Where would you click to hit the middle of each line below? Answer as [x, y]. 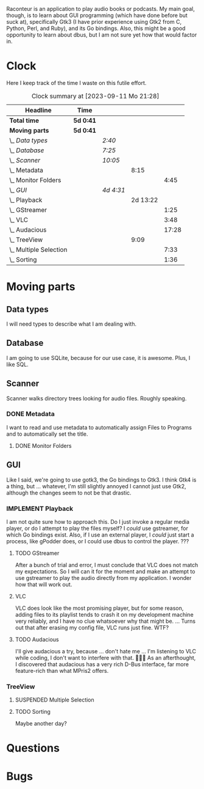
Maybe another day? [41, 724]
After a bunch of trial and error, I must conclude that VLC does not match [107, 565]
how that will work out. [44, 584]
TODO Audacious [37, 639]
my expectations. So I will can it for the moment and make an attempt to [105, 571]
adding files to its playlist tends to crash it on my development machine [104, 614]
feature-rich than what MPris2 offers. [62, 670]
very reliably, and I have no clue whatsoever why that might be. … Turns [105, 621]
